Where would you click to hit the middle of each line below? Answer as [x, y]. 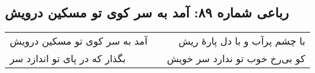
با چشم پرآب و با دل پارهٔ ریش [242, 41]
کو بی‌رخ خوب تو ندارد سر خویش [236, 59]
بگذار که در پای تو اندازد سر [68, 59]
